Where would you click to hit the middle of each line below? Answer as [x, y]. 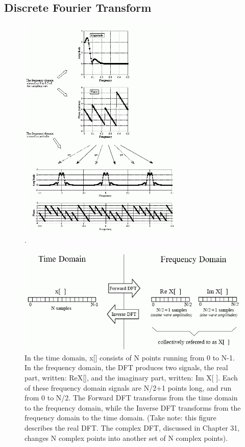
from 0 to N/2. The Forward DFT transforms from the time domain [131, 398]
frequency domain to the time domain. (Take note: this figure [120, 418]
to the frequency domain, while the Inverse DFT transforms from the [133, 407]
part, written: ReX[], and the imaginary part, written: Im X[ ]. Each [131, 377]
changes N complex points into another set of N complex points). [126, 438]
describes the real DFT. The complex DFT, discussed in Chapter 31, [132, 427]
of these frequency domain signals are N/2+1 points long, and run [128, 387]
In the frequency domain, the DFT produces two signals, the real [126, 367]
